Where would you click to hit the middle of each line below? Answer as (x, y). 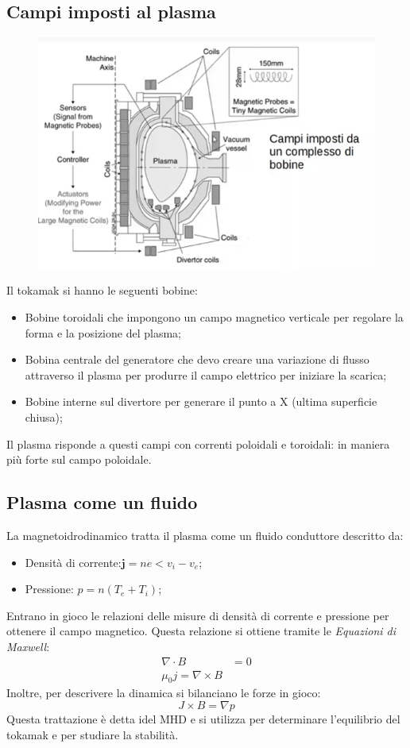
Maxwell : (28, 646)
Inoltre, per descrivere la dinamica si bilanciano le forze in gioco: (164, 693)
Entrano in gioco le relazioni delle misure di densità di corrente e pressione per (198, 615)
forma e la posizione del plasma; (103, 332)
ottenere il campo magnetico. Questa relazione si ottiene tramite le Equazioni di (201, 631)
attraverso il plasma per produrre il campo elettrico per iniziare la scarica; (206, 374)
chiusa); (44, 417)
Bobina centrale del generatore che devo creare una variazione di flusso (197, 359)
